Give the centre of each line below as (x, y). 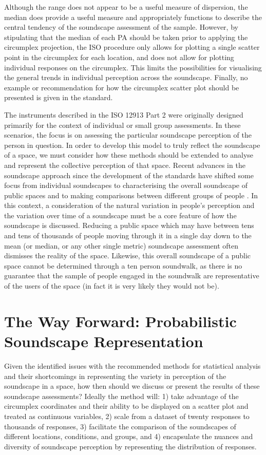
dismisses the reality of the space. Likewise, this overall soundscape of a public (128, 255)
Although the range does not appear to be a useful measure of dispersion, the (126, 7)
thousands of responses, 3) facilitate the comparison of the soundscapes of (120, 426)
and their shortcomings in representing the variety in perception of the (115, 376)
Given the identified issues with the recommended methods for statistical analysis (132, 365)
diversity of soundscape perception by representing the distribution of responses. (130, 446)
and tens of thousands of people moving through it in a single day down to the (128, 235)
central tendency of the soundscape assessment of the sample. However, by (121, 27)
